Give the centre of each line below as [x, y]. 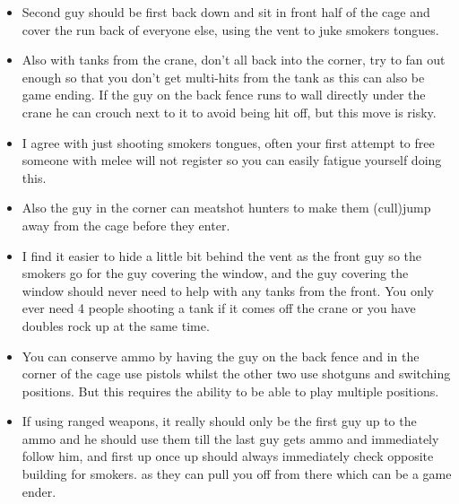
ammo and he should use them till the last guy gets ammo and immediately [230, 438]
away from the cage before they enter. [126, 225]
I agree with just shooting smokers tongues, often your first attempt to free [228, 142]
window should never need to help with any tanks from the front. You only [228, 290]
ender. [39, 491]
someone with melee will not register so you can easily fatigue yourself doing [232, 160]
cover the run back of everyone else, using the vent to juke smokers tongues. [230, 29]
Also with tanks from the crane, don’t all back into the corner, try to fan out [234, 60]
